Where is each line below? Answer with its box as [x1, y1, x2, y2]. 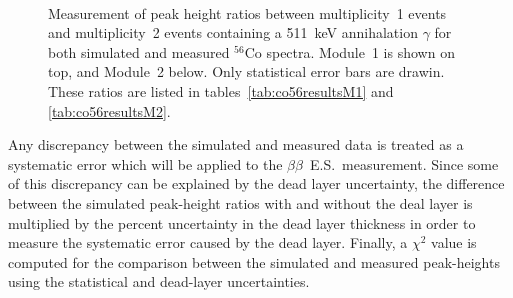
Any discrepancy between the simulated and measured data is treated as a [8, 134, 464, 155]
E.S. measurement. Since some [309, 153, 499, 174]
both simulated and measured [48, 41, 230, 62]
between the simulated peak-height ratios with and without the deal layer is [8, 192, 473, 213]
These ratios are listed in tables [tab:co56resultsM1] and [48, 80, 394, 101]
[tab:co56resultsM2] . [48, 100, 171, 121]
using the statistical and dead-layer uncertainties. [8, 271, 310, 292]
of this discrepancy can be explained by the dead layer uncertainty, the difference [8, 173, 505, 194]
